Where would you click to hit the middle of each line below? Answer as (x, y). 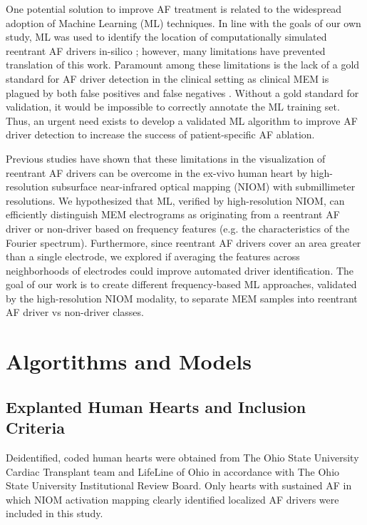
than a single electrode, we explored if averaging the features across (153, 256)
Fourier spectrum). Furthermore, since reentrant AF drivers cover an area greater (183, 242)
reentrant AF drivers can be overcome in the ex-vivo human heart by (157, 172)
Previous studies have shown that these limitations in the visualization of (166, 158)
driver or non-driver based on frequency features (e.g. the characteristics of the (178, 228)
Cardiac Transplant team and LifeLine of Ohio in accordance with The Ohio (173, 471)
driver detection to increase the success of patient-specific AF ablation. (160, 134)
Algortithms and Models (129, 361)
